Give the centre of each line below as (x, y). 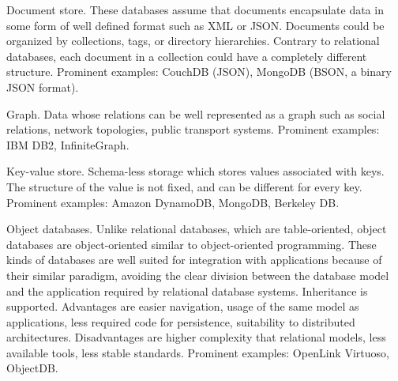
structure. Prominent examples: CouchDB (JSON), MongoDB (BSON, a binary (199, 72)
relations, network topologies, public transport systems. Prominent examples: (193, 129)
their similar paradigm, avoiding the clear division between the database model (198, 275)
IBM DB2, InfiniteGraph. (68, 144)
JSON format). (43, 87)
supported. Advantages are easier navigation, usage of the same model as (183, 306)
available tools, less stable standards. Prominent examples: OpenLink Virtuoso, (198, 352)
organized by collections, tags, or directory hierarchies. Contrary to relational (193, 41)
